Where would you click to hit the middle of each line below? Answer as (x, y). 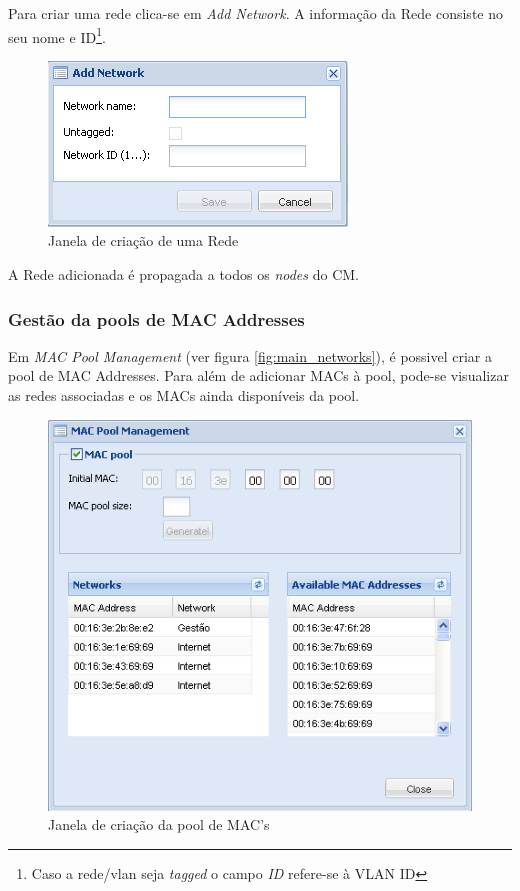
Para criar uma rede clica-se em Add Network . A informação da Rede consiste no (255, 13)
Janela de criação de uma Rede (143, 240)
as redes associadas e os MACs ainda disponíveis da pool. (184, 395)
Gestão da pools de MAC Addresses (156, 318)
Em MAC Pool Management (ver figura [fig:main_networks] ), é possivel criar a (250, 355)
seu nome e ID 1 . (57, 35)
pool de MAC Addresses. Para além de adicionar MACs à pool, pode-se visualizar (258, 375)
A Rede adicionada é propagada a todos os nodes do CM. (183, 274)
